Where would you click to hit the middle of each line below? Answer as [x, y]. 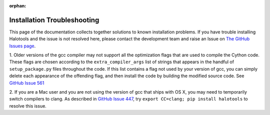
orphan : [18, 6]
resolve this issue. [28, 106]
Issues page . [22, 46]
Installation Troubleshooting [54, 20]
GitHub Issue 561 [27, 83]
